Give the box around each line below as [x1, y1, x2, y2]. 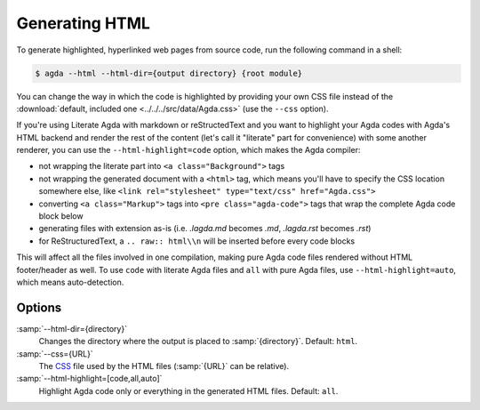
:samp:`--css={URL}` [16, 348, 93, 359]
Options [16, 300, 62, 315]
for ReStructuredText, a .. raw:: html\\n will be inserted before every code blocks [38, 236, 356, 246]
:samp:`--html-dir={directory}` [16, 323, 128, 334]
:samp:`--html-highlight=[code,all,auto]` [16, 374, 163, 384]
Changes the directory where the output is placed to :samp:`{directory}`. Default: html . [38, 336, 358, 347]
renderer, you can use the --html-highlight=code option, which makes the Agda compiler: [16, 145, 361, 156]
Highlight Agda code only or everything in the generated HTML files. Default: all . [38, 385, 339, 396]
